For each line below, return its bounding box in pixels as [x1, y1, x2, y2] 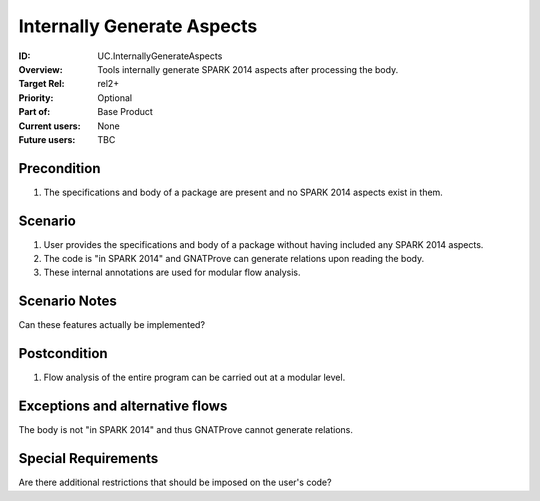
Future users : [18, 133, 76, 145]
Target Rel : [18, 78, 65, 90]
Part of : [18, 106, 51, 118]
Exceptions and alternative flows [18, 398, 228, 415]
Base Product [97, 106, 154, 118]
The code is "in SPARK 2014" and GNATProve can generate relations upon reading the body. [43, 253, 425, 265]
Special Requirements [18, 450, 159, 467]
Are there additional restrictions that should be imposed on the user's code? [18, 476, 332, 489]
